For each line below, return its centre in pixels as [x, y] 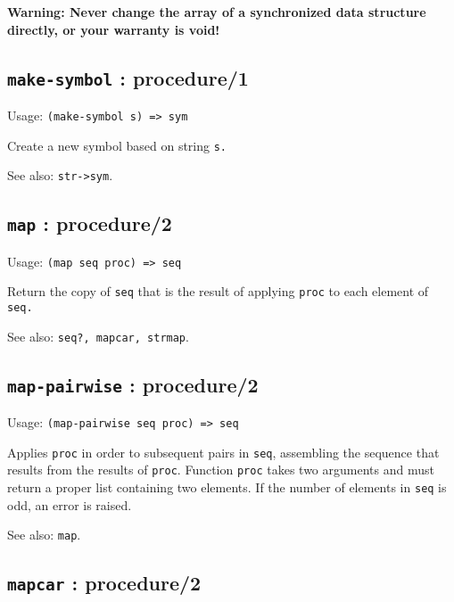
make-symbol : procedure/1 [128, 77]
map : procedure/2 [90, 223]
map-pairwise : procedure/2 [133, 384]
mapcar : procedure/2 [104, 583]
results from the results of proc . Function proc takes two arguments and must [221, 470]
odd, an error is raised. [70, 504]
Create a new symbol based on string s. [117, 145]
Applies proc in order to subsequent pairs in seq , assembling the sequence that [223, 452]
